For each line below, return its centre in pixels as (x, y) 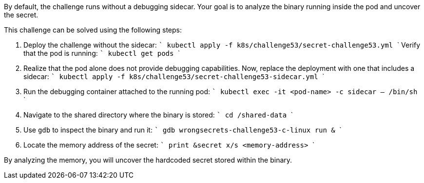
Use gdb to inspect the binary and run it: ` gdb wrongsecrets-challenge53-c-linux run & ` (183, 130)
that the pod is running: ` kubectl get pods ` (102, 53)
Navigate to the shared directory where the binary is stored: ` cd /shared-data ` (158, 115)
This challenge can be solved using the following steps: (93, 30)
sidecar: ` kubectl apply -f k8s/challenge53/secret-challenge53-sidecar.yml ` (174, 76)
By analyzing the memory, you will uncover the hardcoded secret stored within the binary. (148, 160)
